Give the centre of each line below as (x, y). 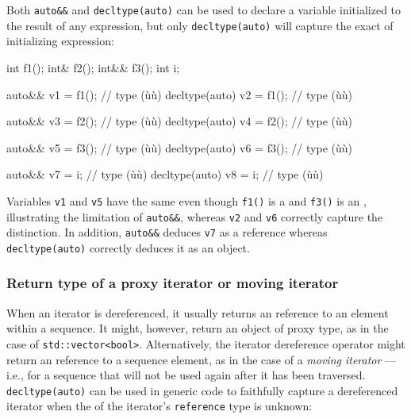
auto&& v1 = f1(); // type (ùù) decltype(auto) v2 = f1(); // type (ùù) (179, 94)
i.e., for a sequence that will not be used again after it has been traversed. (186, 375)
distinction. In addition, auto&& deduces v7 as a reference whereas (167, 232)
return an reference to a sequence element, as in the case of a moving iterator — (202, 359)
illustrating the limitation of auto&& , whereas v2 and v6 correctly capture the (195, 216)
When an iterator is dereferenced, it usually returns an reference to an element (198, 312)
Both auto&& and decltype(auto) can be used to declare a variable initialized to (204, 10)
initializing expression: (60, 41)
